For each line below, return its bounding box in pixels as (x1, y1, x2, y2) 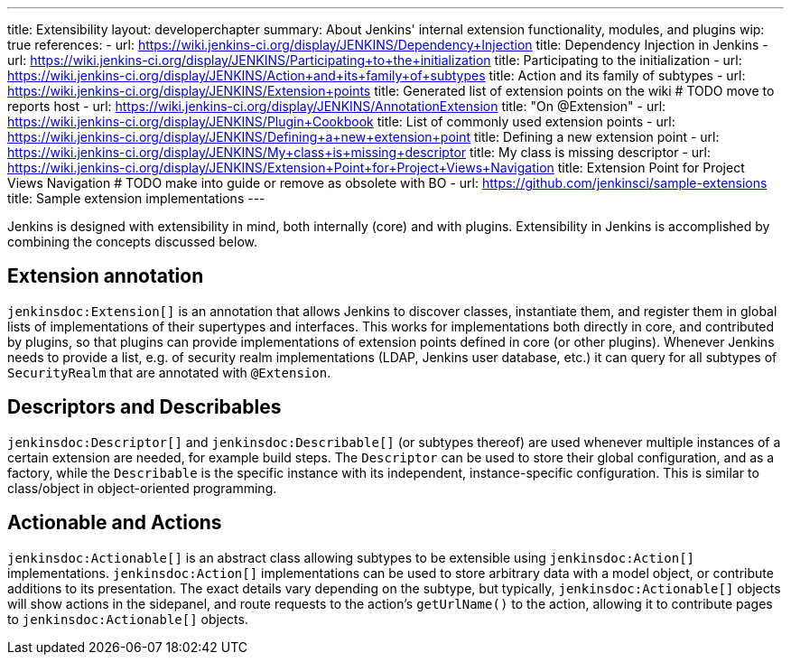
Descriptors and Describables (7, 396, 282, 419)
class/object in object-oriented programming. (7, 480, 277, 496)
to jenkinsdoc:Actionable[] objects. (7, 611, 248, 627)
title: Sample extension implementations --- (7, 191, 265, 206)
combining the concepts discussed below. (7, 234, 258, 249)
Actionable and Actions (7, 511, 222, 535)
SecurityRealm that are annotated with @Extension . (7, 364, 331, 380)
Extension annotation (7, 265, 204, 288)
